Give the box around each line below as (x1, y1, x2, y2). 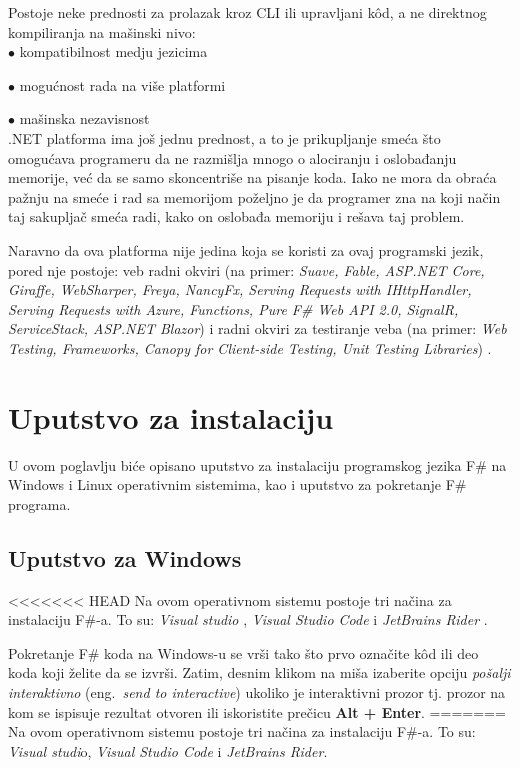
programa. (8, 493, 71, 514)
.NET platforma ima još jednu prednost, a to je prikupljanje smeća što (8, 127, 441, 148)
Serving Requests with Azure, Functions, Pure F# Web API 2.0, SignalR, (8, 298, 459, 319)
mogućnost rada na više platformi (19, 74, 226, 95)
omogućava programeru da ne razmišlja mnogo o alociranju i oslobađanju (8, 147, 457, 168)
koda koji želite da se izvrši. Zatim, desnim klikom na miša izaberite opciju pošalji (8, 662, 511, 683)
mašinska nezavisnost (19, 108, 150, 129)
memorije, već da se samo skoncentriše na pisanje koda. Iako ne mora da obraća (8, 167, 497, 188)
